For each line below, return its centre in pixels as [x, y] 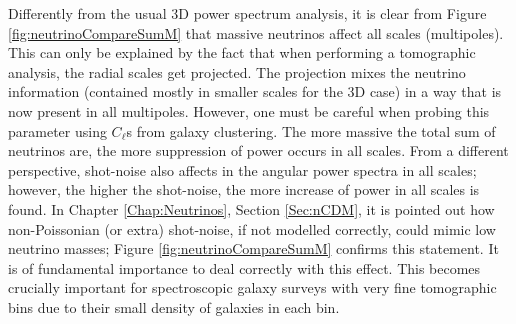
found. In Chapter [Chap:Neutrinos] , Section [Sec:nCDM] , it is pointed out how [251, 208]
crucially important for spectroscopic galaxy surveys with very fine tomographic [252, 287]
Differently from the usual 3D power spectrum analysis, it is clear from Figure [247, 13]
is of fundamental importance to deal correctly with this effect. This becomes [244, 267]
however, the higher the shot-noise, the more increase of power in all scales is [244, 189]
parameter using [57, 130]
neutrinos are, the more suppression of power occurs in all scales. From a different [258, 150]
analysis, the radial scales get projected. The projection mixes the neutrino [237, 71]
